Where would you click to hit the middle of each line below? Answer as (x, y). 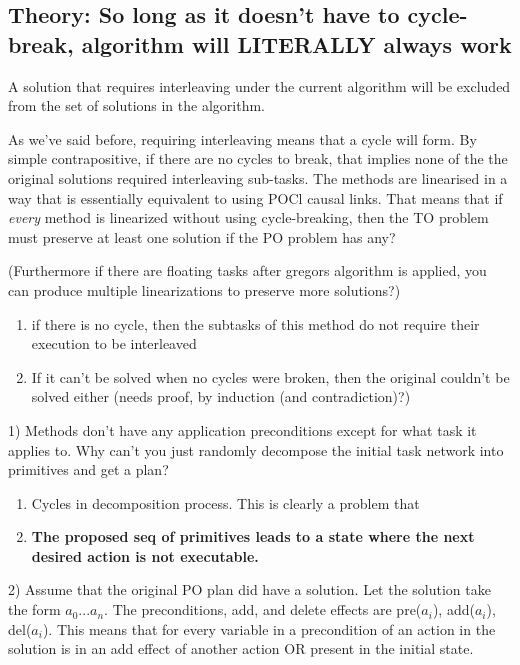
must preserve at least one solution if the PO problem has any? (202, 236)
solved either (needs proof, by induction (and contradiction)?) (221, 396)
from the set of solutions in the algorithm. (136, 105)
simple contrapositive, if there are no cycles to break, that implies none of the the (258, 158)
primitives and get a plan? (88, 469)
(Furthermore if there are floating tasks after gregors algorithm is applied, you (247, 270)
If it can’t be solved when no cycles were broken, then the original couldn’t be (270, 376)
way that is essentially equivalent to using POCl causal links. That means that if (255, 197)
